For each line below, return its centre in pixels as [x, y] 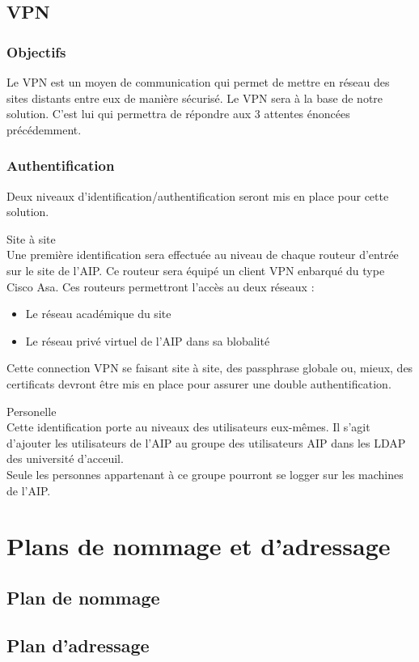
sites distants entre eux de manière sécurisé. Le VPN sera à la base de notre [195, 98]
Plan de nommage [83, 597]
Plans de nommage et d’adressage [199, 546]
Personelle [32, 411]
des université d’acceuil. [65, 458]
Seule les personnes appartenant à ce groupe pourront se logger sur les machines [205, 474]
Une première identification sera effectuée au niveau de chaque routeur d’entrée [203, 255]
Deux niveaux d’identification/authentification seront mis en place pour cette [198, 195]
